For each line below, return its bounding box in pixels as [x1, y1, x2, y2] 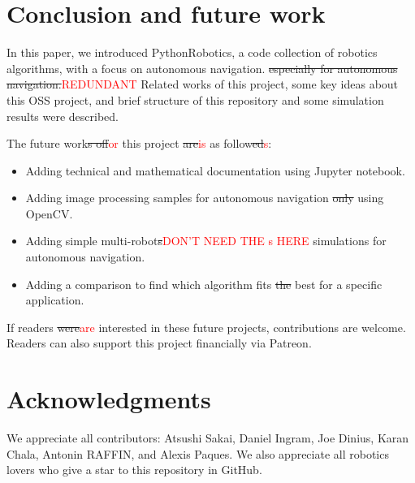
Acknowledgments [6, 382, 211, 416]
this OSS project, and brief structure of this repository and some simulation [6, 91, 384, 108]
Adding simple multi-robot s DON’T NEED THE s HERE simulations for [25, 232, 387, 249]
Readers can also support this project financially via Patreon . [6, 334, 312, 351]
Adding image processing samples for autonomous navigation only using [25, 189, 384, 206]
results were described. [6, 107, 119, 124]
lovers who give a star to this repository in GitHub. [6, 461, 262, 478]
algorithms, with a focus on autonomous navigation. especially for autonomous [6, 59, 398, 76]
